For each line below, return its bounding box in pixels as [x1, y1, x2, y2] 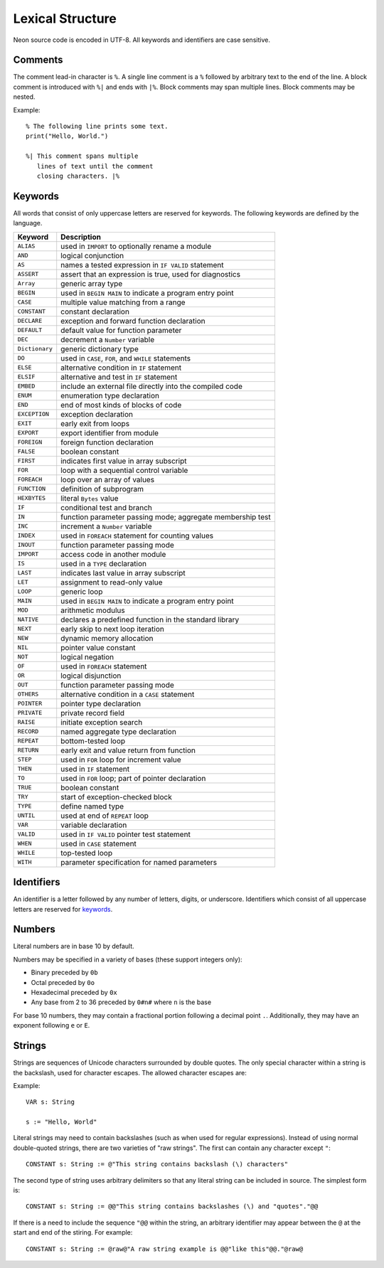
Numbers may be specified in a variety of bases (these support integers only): [13, 955, 242, 964]
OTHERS [17, 691, 39, 698]
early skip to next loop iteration [60, 624, 165, 634]
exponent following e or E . [13, 1021, 90, 1030]
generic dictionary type [60, 343, 139, 353]
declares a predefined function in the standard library [60, 614, 240, 624]
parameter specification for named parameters [60, 857, 217, 867]
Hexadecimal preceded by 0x [31, 989, 117, 997]
